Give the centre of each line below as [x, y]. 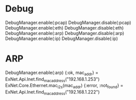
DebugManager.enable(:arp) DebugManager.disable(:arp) [65, 33]
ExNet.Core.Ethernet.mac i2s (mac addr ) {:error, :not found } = [64, 86]
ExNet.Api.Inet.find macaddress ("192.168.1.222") [52, 93]
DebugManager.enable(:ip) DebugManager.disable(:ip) [61, 38]
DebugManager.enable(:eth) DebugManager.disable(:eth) [64, 27]
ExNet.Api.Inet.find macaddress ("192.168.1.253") [52, 79]
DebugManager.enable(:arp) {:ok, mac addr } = [52, 73]
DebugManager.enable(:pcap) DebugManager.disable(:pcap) [68, 22]
